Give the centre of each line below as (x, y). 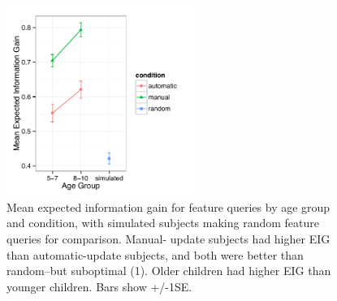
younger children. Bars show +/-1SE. (99, 286)
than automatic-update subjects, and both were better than (155, 254)
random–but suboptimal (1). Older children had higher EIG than (169, 271)
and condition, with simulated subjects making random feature (163, 223)
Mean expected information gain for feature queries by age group (168, 206)
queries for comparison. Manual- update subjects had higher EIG (168, 238)
